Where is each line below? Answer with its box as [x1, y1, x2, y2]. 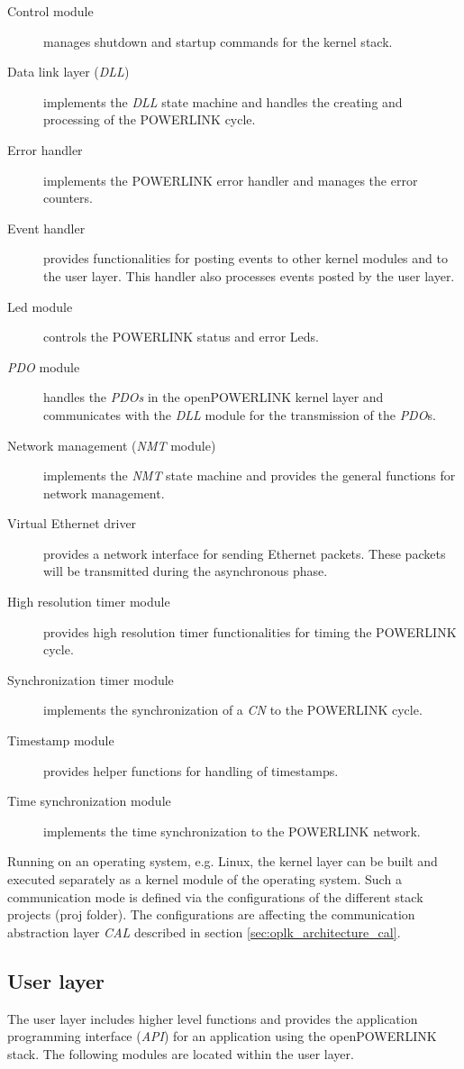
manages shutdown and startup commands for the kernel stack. [43, 32, 393, 50]
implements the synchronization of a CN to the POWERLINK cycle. [43, 700, 423, 719]
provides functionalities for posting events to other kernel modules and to [43, 249, 448, 268]
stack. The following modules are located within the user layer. [7, 1044, 354, 1063]
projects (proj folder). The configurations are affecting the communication [7, 905, 415, 924]
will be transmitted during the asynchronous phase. [43, 562, 328, 580]
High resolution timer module [7, 592, 170, 611]
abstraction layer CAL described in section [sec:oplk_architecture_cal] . [7, 922, 401, 941]
